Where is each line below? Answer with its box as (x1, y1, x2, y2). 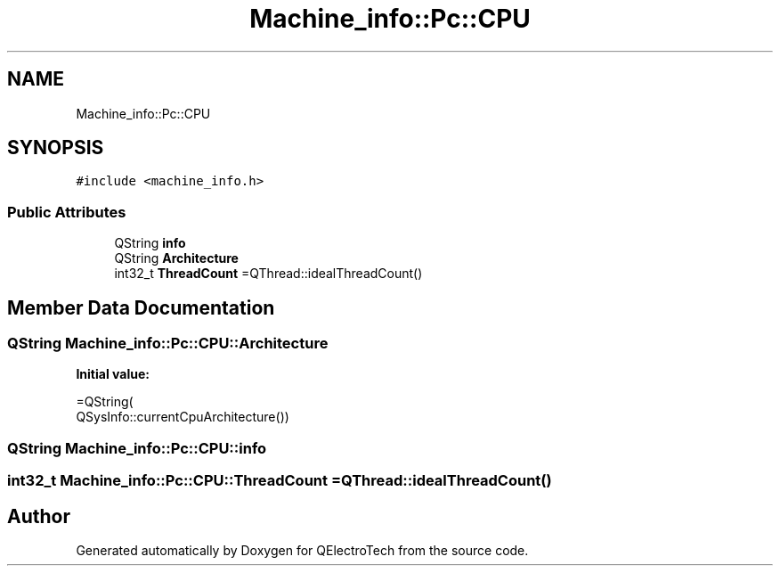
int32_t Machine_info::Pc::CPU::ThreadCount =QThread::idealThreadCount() (7, 471, 552, 490)
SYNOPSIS (7, 136, 104, 160)
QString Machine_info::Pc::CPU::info (7, 438, 267, 457)
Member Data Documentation (7, 296, 275, 319)
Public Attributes (7, 202, 126, 221)
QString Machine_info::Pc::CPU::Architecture (7, 334, 329, 353)
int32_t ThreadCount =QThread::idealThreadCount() (114, 266, 423, 282)
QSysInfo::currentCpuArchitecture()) (76, 409, 289, 425)
